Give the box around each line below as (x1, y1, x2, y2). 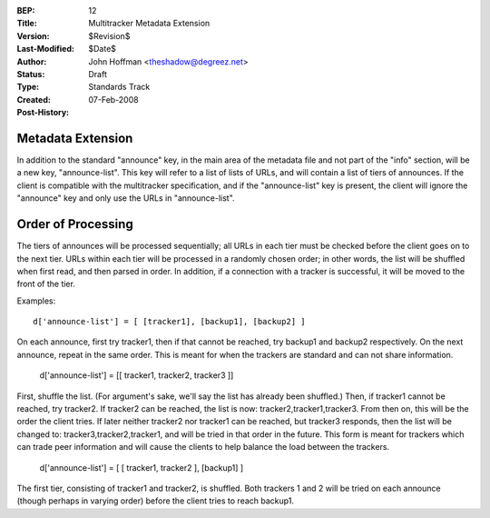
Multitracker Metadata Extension (88, 18, 211, 29)
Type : (16, 82, 40, 93)
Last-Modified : (16, 44, 74, 55)
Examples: (16, 295, 56, 306)
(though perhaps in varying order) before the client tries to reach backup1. (16, 495, 295, 506)
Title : (16, 18, 38, 29)
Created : (16, 94, 52, 105)
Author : (16, 55, 47, 67)
